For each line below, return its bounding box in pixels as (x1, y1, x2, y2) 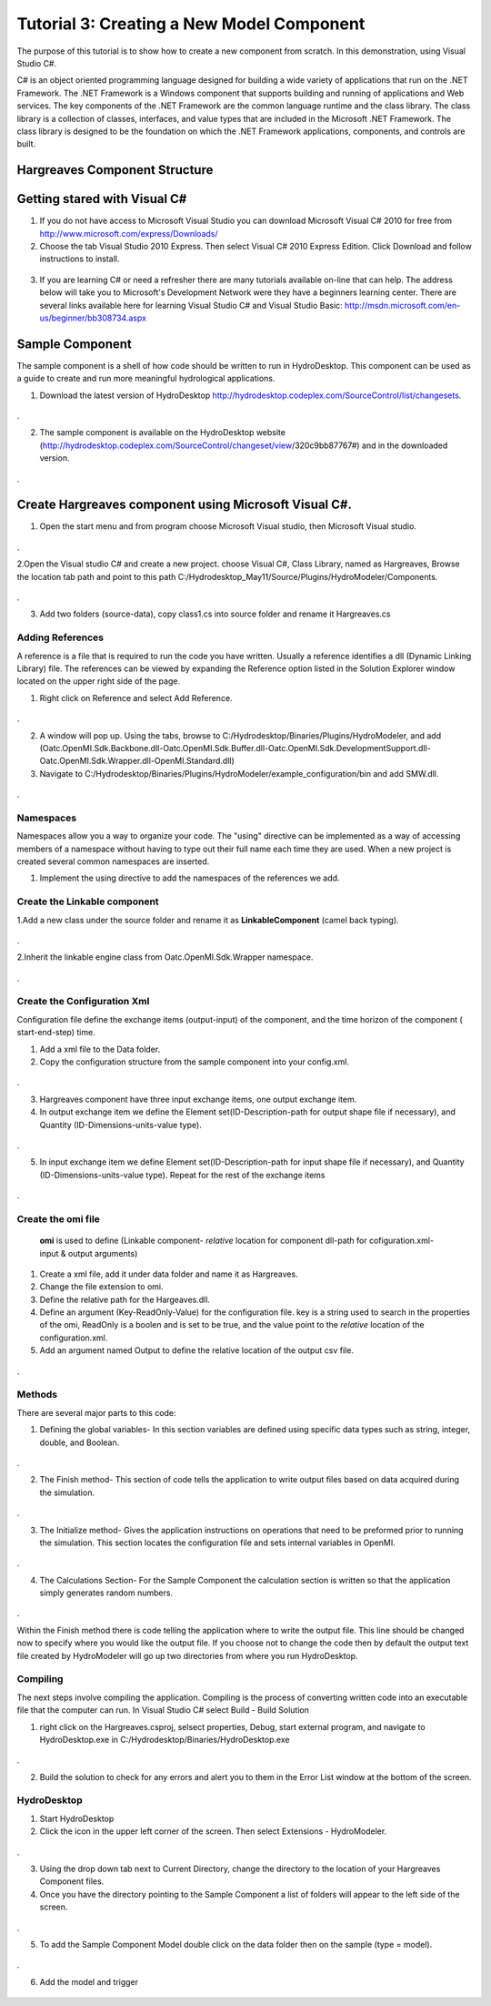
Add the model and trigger (39, 1976, 139, 1987)
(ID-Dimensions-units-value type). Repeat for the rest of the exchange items (39, 1169, 326, 1180)
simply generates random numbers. (39, 1587, 173, 1598)
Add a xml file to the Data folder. (39, 1044, 161, 1054)
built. (16, 138, 36, 149)
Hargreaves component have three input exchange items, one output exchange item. (39, 1094, 357, 1105)
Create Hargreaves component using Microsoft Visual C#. (16, 497, 352, 513)
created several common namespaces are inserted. (16, 856, 210, 867)
